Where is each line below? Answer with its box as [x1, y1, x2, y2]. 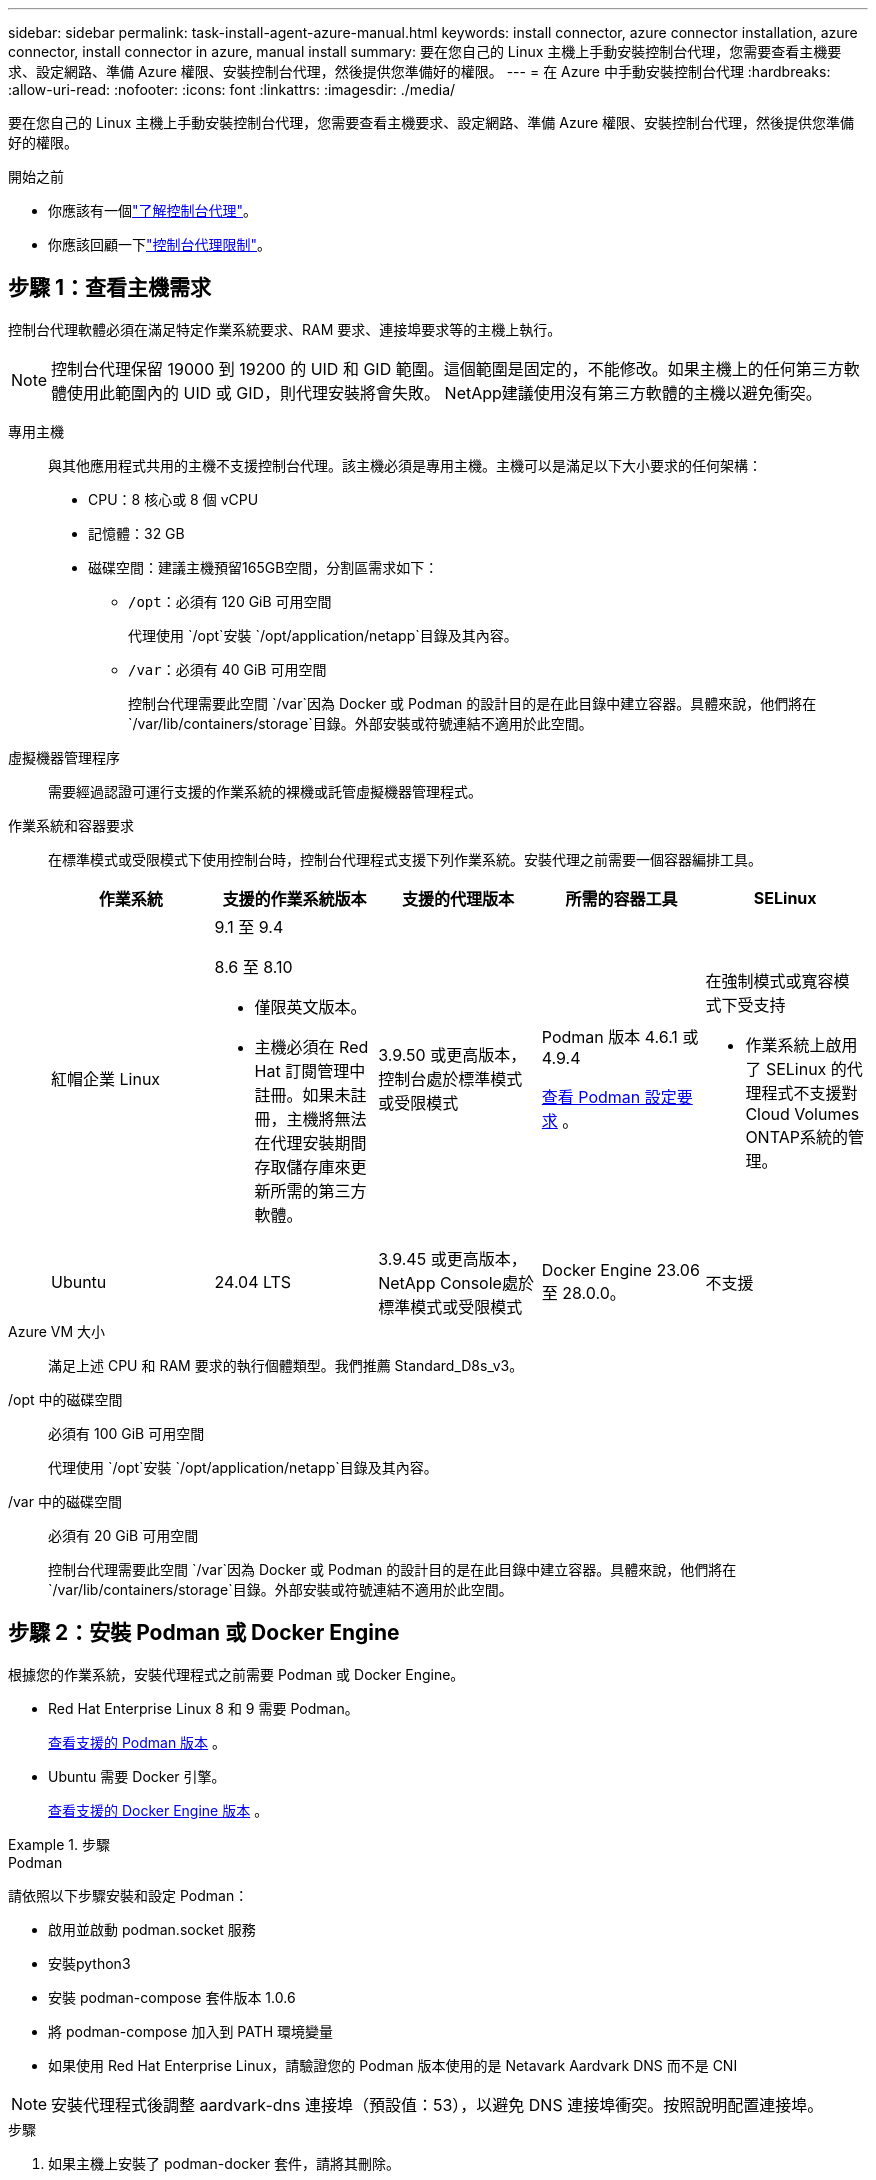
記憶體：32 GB [88, 524, 185, 542]
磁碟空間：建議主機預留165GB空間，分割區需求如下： [88, 558, 439, 576]
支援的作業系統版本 [222, 888, 367, 909]
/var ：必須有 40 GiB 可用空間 [128, 660, 327, 678]
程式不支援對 [761, 1082, 858, 1103]
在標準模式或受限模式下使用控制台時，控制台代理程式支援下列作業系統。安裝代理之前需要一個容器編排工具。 [48, 850, 762, 868]
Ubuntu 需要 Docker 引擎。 [48, 1767, 226, 1785]
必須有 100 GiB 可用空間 [48, 1424, 205, 1442]
